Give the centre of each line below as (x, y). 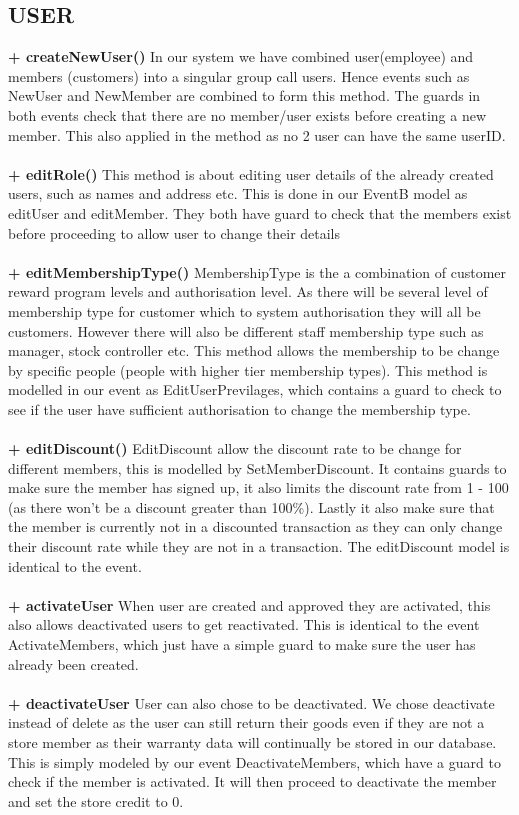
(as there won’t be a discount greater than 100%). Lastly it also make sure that (251, 506)
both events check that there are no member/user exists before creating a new (247, 114)
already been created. (73, 663)
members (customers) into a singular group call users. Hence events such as (239, 75)
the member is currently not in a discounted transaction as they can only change (255, 526)
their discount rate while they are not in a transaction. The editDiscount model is (259, 546)
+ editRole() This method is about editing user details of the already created (251, 173)
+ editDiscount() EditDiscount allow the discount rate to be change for (235, 448)
